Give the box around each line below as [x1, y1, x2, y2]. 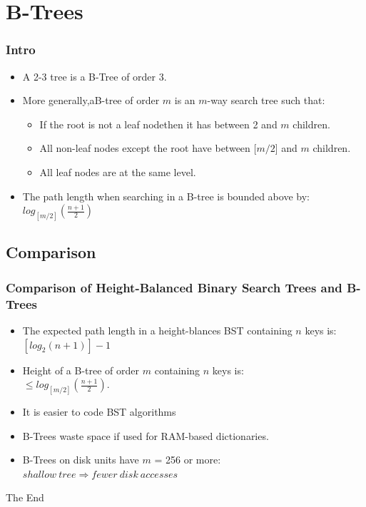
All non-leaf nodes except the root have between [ [39, 140, 257, 155]
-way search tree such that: [207, 93, 325, 108]
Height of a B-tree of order [22, 362, 140, 377]
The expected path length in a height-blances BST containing [22, 322, 293, 337]
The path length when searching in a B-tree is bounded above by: [22, 188, 310, 203]
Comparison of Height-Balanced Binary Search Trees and [6, 278, 342, 296]
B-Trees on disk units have [22, 452, 139, 467]
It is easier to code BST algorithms [22, 404, 176, 419]
